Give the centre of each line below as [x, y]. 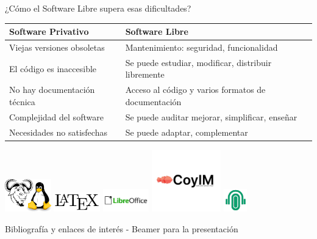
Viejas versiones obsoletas [57, 47]
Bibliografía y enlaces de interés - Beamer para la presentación [122, 228]
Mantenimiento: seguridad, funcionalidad [201, 47]
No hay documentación [52, 90]
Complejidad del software [56, 116]
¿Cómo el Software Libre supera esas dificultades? [98, 8]
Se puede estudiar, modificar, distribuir [198, 62]
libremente [145, 74]
